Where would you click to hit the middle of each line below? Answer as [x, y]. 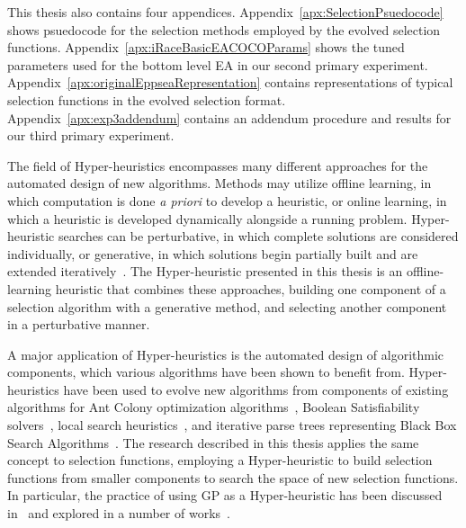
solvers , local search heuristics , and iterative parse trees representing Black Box [232, 425]
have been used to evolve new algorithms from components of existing [256, 389]
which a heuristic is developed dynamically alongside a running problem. [207, 218]
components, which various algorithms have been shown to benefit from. [206, 372]
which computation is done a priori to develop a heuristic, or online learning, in [227, 200]
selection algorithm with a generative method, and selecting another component [227, 306]
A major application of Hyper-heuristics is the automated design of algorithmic [226, 354]
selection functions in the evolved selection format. [147, 99]
